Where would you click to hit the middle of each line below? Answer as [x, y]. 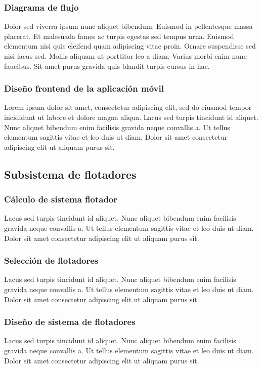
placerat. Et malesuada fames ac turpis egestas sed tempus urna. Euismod [119, 36]
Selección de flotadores [51, 260]
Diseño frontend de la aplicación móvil [84, 88]
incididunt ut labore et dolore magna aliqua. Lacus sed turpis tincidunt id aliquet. [131, 117]
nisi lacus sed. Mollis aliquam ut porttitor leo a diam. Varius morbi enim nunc [125, 56]
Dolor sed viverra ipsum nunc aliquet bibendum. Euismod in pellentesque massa [128, 26]
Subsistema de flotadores [70, 174]
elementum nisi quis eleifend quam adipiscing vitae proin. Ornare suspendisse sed [130, 46]
